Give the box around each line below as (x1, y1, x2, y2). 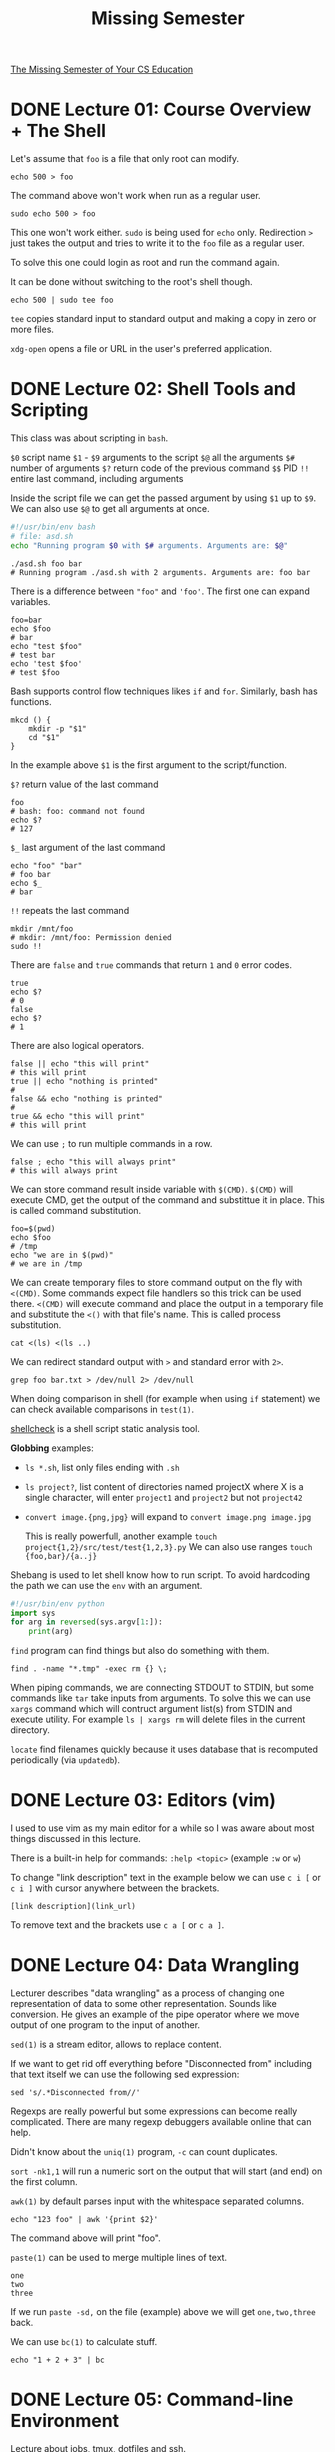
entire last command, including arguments (10, 473, 184, 485)
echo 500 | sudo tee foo (10, 295, 114, 306)
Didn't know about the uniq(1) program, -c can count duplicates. (10, 2146, 278, 2158)
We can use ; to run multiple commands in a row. (10, 1137, 213, 1149)
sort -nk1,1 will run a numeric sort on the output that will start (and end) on (10, 2165, 323, 2177)
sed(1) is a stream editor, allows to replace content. (10, 2038, 222, 2051)
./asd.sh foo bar (10, 558, 83, 569)
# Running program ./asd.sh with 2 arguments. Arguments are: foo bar (10, 567, 311, 577)
